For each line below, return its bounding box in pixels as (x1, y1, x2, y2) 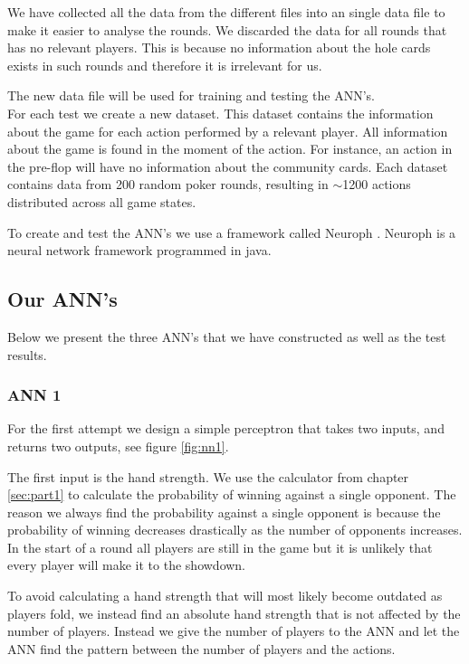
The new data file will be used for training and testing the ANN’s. (7, 86, 375, 105)
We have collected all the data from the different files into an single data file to (7, 3, 445, 21)
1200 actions (342, 175, 411, 194)
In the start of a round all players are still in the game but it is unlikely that (7, 537, 433, 556)
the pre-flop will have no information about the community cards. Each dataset (7, 157, 448, 175)
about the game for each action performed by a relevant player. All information (7, 121, 448, 140)
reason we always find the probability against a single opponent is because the (7, 502, 441, 521)
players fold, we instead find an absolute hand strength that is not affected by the (7, 603, 461, 622)
